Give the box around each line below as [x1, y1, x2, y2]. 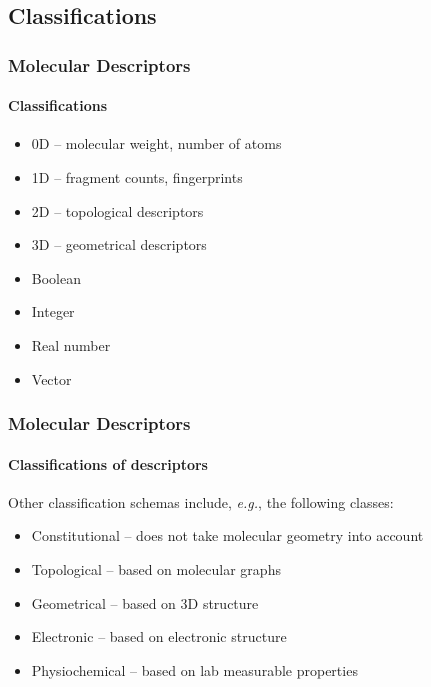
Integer [31, 301, 75, 322]
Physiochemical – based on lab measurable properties [31, 659, 358, 680]
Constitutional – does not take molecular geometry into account [31, 525, 424, 546]
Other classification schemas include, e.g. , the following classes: [8, 491, 394, 512]
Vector [31, 368, 72, 389]
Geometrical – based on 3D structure [31, 592, 259, 613]
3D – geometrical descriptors [31, 234, 207, 255]
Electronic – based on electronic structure [31, 626, 287, 647]
